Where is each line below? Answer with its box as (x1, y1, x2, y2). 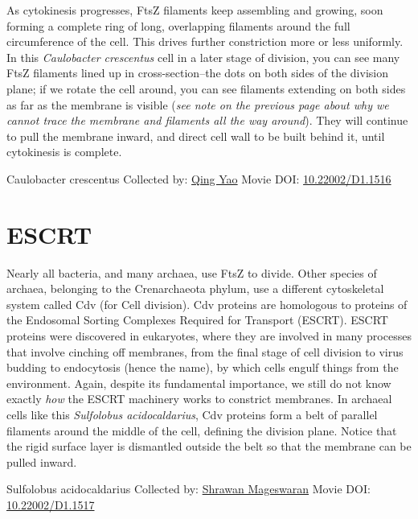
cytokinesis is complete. (6, 143, 122, 160)
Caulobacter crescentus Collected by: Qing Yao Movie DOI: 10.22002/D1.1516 (6, 170, 391, 187)
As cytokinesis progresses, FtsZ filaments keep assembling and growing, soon (6, 2, 383, 18)
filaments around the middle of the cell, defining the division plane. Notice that (6, 422, 397, 439)
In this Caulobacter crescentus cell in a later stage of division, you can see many (6, 48, 400, 65)
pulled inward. (6, 453, 77, 470)
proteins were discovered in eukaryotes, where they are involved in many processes (6, 327, 412, 344)
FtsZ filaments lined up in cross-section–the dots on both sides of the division (6, 64, 388, 81)
